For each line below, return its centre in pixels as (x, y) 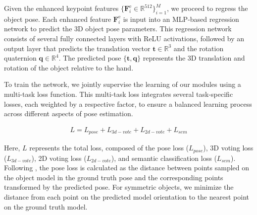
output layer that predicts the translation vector (77, 48)
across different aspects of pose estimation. (69, 113)
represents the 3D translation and (194, 58)
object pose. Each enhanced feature (58, 19)
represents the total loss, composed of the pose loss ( (109, 148)
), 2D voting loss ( (59, 158)
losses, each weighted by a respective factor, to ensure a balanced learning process (128, 104)
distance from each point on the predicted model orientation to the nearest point (127, 197)
